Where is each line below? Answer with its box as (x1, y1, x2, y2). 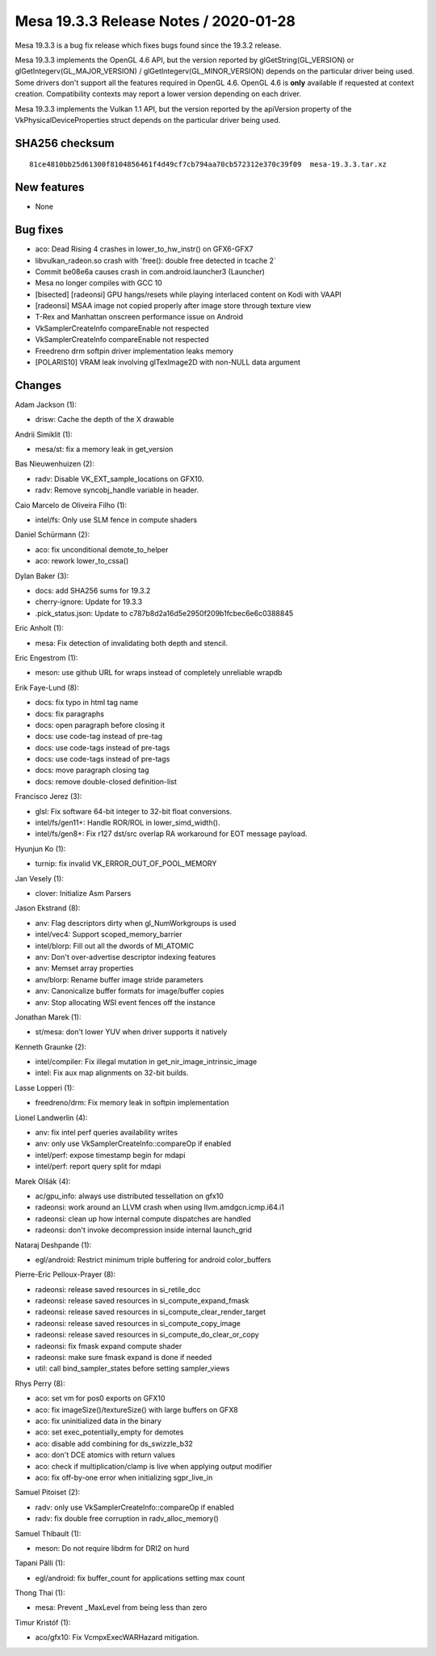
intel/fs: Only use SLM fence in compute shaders (35, 515, 198, 525)
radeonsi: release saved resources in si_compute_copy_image (35, 1318, 241, 1328)
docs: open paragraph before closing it (35, 720, 166, 729)
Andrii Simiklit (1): (15, 429, 73, 439)
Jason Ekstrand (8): (15, 903, 81, 913)
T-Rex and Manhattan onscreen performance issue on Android (35, 312, 244, 322)
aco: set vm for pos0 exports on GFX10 (35, 1393, 166, 1403)
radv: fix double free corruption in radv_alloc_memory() (35, 1514, 220, 1523)
